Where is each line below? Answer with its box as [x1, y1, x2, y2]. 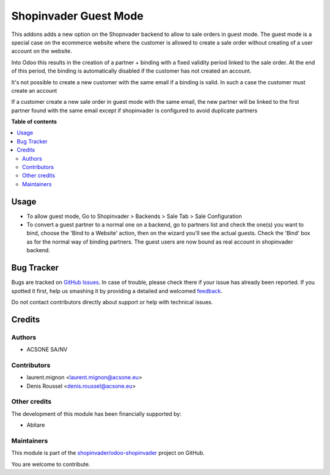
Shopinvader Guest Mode [11, 9, 144, 23]
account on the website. [11, 48, 73, 55]
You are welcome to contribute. [11, 460, 90, 468]
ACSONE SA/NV [26, 346, 68, 354]
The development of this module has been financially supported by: [11, 410, 182, 418]
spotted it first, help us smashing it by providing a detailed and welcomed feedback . [11, 287, 223, 294]
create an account [11, 87, 57, 94]
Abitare [26, 421, 45, 429]
